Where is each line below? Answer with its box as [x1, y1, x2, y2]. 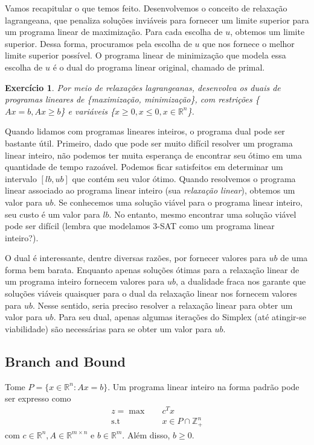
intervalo [5, 172, 37, 185]
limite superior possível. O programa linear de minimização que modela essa [5, 49, 286, 62]
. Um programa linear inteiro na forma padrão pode [107, 380, 300, 393]
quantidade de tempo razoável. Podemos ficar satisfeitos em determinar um [5, 160, 283, 173]
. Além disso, [122, 428, 170, 441]
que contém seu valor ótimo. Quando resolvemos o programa [72, 172, 296, 185]
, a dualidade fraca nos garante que [176, 275, 306, 288]
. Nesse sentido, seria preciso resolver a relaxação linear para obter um [32, 298, 293, 311]
